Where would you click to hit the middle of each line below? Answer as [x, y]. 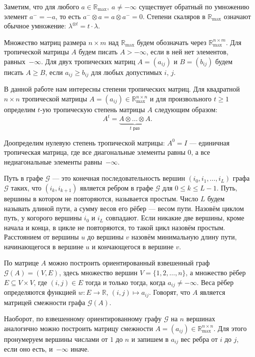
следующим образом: [186, 109]
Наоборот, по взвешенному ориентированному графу [83, 319]
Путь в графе [24, 178]
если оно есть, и [28, 349]
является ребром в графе [117, 187]
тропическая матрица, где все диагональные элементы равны [95, 152]
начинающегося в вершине [44, 246]
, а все [201, 152]
